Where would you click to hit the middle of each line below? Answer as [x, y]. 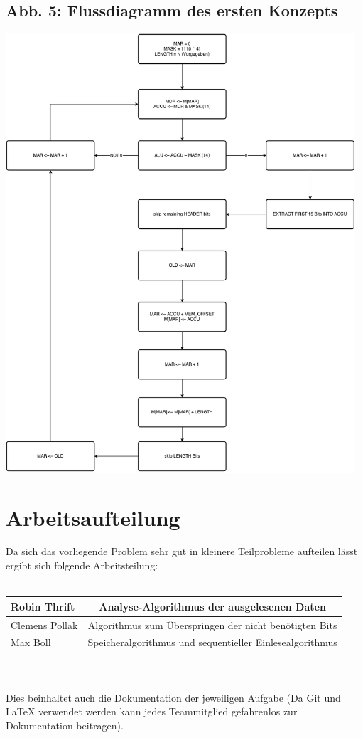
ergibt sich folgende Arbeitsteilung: [82, 565]
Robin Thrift [43, 606]
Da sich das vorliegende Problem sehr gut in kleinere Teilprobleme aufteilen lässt [182, 551]
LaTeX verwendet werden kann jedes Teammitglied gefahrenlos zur [152, 711]
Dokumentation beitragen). [65, 725]
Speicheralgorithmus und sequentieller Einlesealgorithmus [212, 642]
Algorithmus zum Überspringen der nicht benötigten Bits [212, 624]
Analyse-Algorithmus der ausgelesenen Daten [212, 606]
